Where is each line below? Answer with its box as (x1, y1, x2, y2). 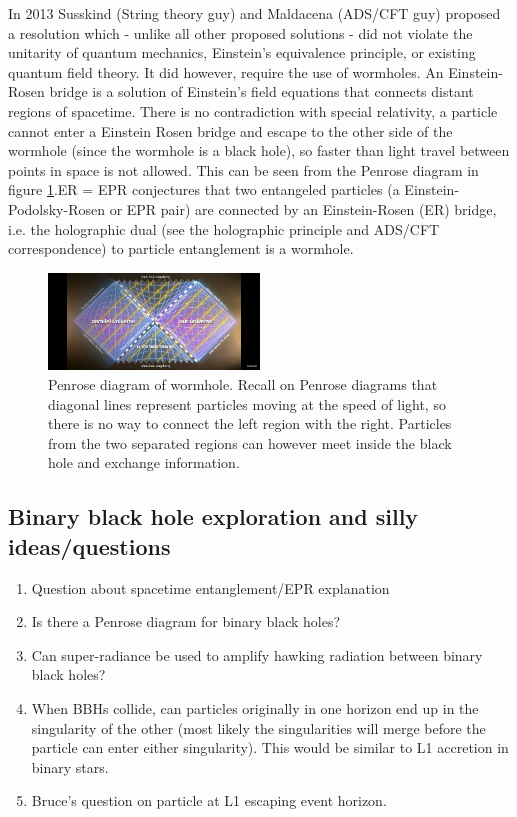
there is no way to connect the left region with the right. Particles (48, 413, 452, 434)
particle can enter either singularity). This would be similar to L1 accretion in (31, 737, 509, 758)
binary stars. (31, 756, 109, 777)
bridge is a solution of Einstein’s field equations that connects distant (49, 81, 474, 102)
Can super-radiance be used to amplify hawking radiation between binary (31, 644, 483, 665)
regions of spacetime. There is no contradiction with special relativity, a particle (8, 100, 498, 121)
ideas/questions (8, 530, 171, 561)
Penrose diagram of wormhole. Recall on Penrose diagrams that (48, 374, 438, 395)
